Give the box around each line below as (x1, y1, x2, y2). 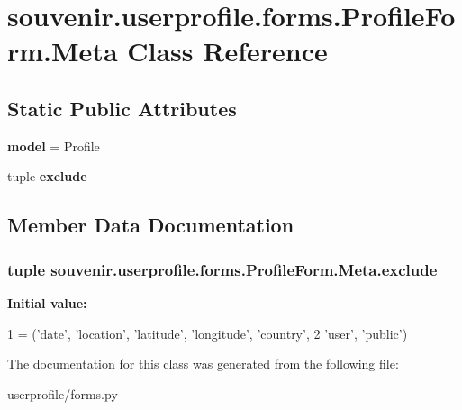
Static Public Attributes (7, 94, 237, 122)
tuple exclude (7, 167, 87, 186)
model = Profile (7, 136, 100, 155)
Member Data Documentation (7, 211, 294, 239)
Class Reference (127, 32, 328, 69)
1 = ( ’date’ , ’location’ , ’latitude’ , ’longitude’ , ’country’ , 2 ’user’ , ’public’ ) (7, 323, 408, 342)
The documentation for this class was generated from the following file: (7, 354, 399, 373)
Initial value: (7, 293, 87, 312)
